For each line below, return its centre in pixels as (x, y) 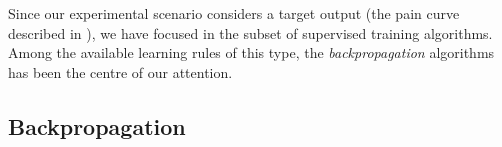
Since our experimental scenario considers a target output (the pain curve (234, 13)
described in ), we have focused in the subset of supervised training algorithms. (250, 32)
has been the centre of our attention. (120, 71)
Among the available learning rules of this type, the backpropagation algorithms (251, 52)
